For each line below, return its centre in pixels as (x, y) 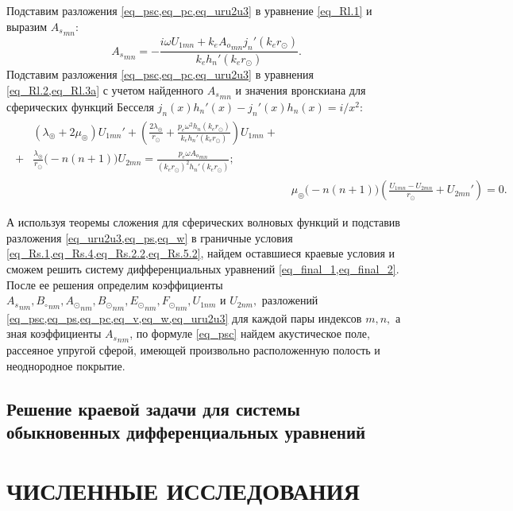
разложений (290, 300)
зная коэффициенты (54, 333)
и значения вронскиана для (301, 89)
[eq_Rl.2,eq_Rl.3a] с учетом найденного (105, 89)
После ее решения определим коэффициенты (115, 284)
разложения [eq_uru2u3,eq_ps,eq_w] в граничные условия (150, 237)
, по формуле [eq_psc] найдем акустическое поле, (250, 333)
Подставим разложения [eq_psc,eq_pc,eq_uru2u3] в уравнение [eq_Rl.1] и (189, 10)
